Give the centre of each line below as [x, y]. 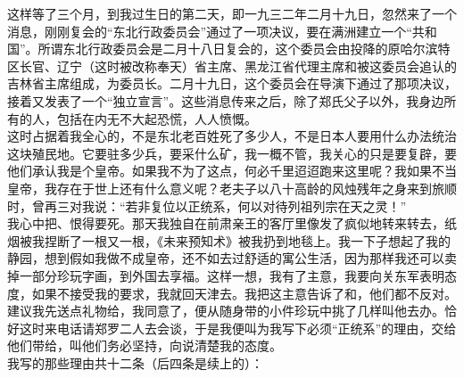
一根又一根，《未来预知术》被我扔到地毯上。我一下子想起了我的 [266, 240]
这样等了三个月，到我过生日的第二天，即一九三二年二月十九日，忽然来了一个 [232, 13]
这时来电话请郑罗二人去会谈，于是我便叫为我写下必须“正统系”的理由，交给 [238, 328]
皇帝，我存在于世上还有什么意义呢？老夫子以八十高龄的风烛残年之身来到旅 [226, 188]
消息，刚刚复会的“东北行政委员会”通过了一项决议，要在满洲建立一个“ [210, 31]
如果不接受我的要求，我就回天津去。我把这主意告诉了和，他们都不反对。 [244, 293]
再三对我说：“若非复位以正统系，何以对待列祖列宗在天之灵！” [225, 205]
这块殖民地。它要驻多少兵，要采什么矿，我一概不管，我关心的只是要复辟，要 [232, 153]
